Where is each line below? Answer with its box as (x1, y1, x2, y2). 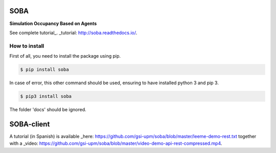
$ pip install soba (20, 67, 69, 72)
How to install (9, 42, 44, 49)
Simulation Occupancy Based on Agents (9, 20, 97, 27)
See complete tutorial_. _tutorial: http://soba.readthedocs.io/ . (9, 30, 137, 36)
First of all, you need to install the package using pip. (9, 53, 121, 59)
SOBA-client (9, 120, 50, 129)
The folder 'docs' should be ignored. (9, 106, 86, 112)
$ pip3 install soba (20, 93, 72, 99)
